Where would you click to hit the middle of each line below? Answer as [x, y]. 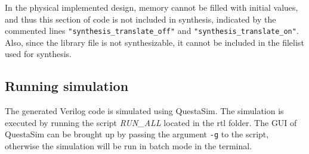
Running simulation [67, 86]
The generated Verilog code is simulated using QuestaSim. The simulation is [144, 111]
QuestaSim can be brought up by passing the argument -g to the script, [137, 134]
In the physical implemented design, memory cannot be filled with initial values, [152, 7]
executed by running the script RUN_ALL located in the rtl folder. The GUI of [151, 122]
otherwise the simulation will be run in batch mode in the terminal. [129, 146]
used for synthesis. [38, 54]
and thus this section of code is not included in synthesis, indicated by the [140, 19]
